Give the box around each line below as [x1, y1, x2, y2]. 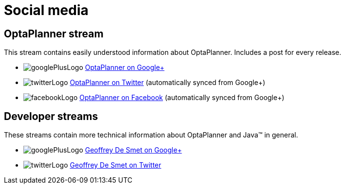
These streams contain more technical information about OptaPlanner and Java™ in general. [4, 131, 298, 139]
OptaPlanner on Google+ [85, 63, 164, 72]
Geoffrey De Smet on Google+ [85, 146, 182, 154]
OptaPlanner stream [4, 27, 104, 40]
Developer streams [4, 110, 98, 122]
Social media [4, 2, 89, 18]
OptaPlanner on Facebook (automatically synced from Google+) [79, 93, 285, 102]
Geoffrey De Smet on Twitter [70, 161, 162, 170]
